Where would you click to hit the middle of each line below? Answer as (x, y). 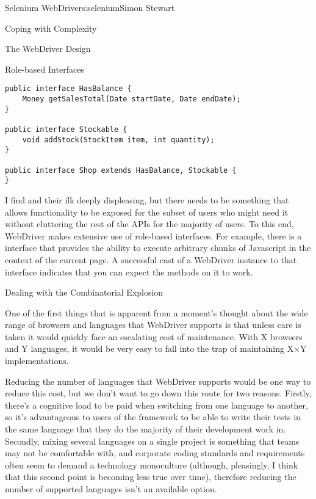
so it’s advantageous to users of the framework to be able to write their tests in (153, 417)
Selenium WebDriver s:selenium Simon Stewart (90, 7)
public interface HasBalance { (68, 89)
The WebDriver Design (48, 49)
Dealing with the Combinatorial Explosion (84, 292)
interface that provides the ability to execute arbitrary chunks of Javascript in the (158, 248)
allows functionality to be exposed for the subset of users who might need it (147, 212)
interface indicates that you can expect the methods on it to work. (129, 271)
